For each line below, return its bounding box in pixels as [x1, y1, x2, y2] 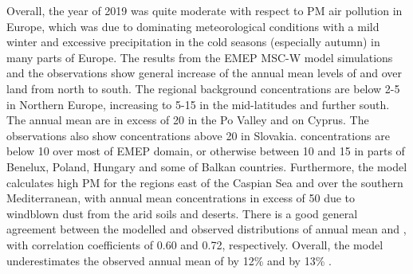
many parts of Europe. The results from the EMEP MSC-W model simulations [6, 49, 393, 65]
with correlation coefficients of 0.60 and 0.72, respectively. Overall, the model [6, 236, 383, 252]
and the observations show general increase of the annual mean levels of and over [6, 65, 402, 81]
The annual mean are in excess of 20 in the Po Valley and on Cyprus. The [6, 112, 369, 128]
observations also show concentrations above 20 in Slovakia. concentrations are [6, 127, 390, 143]
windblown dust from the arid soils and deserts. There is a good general [6, 205, 358, 221]
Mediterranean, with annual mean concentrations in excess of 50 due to [6, 190, 356, 206]
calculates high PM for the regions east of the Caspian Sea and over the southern [6, 174, 403, 190]
